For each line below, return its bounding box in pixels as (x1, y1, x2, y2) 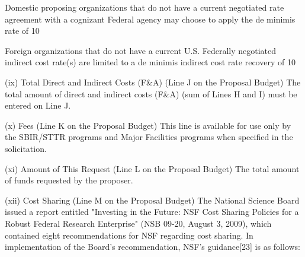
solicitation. (5, 142, 47, 154)
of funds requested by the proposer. (5, 174, 133, 186)
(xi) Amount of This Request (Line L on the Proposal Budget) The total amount (5, 162, 300, 174)
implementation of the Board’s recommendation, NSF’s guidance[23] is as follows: (5, 240, 301, 253)
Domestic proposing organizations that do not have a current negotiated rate (5, 1, 284, 13)
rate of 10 (5, 24, 40, 37)
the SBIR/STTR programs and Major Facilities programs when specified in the (5, 131, 293, 143)
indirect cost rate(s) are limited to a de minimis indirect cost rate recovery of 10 (5, 56, 296, 68)
